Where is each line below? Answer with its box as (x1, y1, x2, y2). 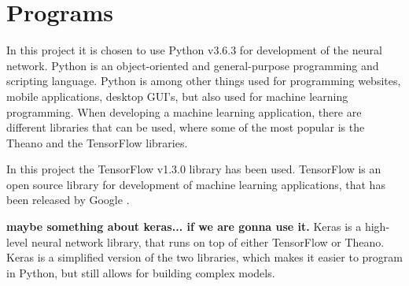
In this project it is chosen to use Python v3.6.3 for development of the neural (6, 42, 382, 58)
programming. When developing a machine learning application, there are (6, 103, 362, 120)
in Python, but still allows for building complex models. (6, 264, 275, 280)
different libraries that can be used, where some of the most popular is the (6, 119, 365, 136)
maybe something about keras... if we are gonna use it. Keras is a (6, 218, 362, 235)
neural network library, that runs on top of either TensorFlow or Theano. (31, 233, 385, 250)
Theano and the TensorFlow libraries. (6, 134, 188, 150)
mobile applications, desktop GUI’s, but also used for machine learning (6, 87, 348, 104)
